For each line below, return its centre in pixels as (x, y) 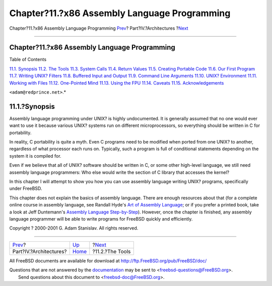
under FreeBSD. (26, 188)
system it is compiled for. (35, 156)
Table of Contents (28, 59)
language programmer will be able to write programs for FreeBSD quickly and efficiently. (101, 219)
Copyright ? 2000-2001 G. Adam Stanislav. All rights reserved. (74, 228)
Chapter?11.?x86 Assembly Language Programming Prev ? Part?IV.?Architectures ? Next (99, 28)
